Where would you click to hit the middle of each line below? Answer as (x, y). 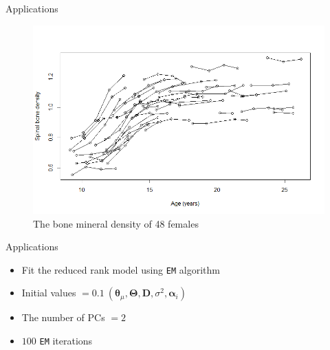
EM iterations (66, 340)
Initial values (49, 293)
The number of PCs (63, 317)
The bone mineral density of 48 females (116, 223)
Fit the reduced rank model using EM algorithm (121, 269)
